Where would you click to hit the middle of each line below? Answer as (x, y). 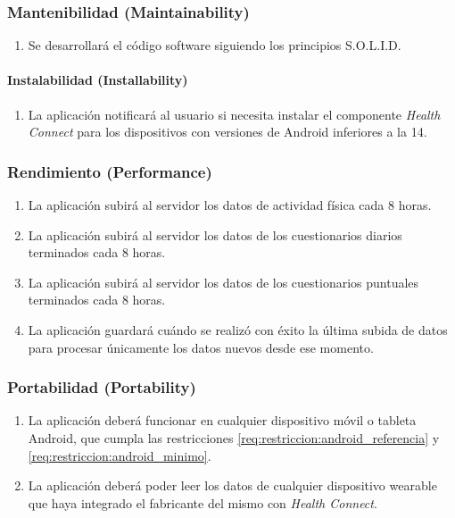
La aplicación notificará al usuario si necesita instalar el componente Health (234, 114)
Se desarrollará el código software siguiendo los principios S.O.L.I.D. (215, 45)
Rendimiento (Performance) (110, 171)
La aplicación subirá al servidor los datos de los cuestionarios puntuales (223, 282)
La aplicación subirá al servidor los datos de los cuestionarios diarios (215, 234)
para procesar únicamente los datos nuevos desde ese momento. (201, 347)
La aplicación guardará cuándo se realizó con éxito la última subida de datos (238, 329)
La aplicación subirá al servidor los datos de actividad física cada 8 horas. (230, 205)
